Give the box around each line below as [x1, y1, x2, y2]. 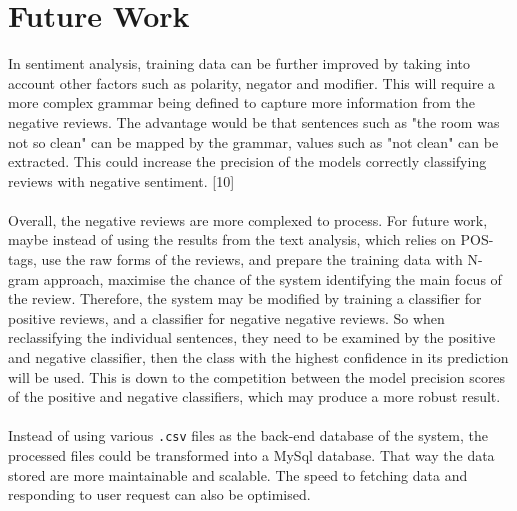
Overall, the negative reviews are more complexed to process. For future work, [8, 209, 488, 230]
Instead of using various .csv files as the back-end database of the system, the [8, 425, 488, 446]
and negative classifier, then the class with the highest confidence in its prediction [8, 347, 509, 368]
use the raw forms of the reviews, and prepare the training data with [41, 249, 463, 270]
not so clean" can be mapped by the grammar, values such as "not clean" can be [8, 131, 499, 152]
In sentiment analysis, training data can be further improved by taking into [8, 53, 471, 74]
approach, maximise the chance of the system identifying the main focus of [43, 268, 502, 289]
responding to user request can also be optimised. [8, 484, 311, 505]
